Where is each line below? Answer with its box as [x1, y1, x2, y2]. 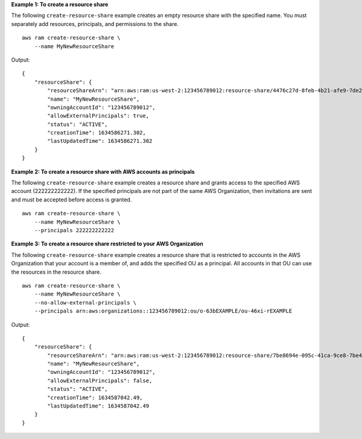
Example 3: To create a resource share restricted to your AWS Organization [11, 240, 203, 247]
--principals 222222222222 [34, 227, 115, 233]
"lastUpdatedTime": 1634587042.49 [47, 403, 150, 409]
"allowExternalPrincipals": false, [47, 377, 153, 384]
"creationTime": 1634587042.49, [47, 394, 143, 401]
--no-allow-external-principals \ [34, 299, 137, 306]
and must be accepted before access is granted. [11, 196, 132, 203]
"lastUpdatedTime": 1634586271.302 [47, 137, 153, 145]
